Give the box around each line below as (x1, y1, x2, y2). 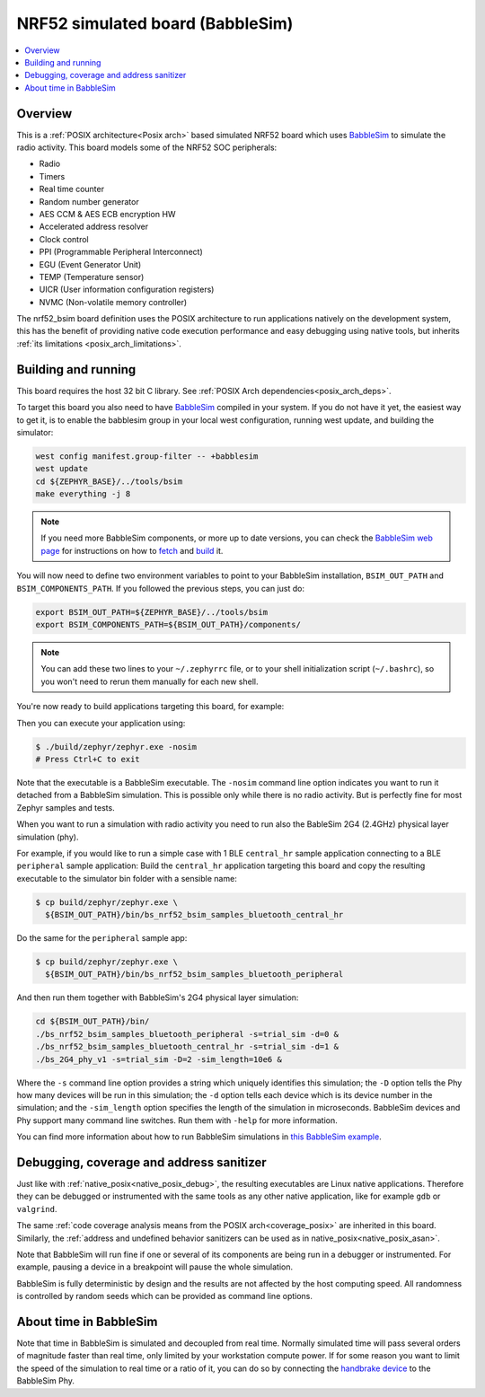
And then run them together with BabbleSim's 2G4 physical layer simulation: (16, 992, 299, 1003)
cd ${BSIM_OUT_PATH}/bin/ (35, 1016, 150, 1027)
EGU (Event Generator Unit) (39, 259, 142, 269)
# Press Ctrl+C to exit (35, 754, 141, 764)
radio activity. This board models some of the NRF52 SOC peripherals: (16, 142, 278, 153)
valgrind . (16, 1203, 57, 1214)
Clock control (39, 233, 89, 244)
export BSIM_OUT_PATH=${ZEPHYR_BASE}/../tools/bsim (35, 607, 269, 617)
